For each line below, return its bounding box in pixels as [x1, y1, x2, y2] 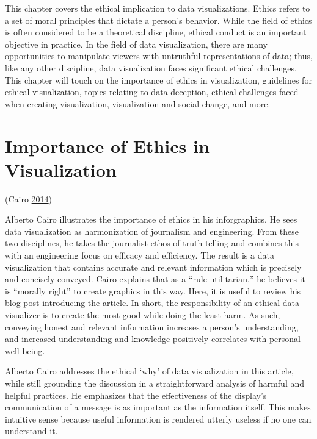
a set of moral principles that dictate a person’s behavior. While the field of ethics [5, 13, 312, 26]
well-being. [5, 344, 45, 357]
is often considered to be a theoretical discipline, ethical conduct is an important [5, 26, 307, 38]
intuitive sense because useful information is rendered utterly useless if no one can [5, 412, 312, 425]
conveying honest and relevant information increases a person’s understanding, [5, 320, 299, 333]
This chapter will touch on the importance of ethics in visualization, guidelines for [5, 73, 312, 86]
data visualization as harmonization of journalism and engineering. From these [5, 224, 299, 237]
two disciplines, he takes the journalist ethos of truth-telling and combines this [5, 237, 299, 249]
